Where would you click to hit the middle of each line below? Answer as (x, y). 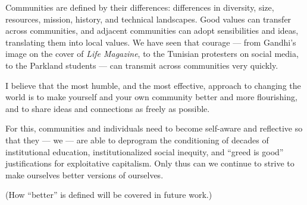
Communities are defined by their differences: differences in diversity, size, (140, 7)
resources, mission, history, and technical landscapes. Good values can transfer (148, 19)
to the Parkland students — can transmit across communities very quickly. (142, 65)
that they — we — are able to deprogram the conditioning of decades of (137, 140)
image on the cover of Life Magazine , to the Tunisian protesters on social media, (152, 54)
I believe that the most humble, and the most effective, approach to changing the (153, 85)
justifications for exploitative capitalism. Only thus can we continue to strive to (150, 163)
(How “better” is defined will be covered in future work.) (109, 195)
